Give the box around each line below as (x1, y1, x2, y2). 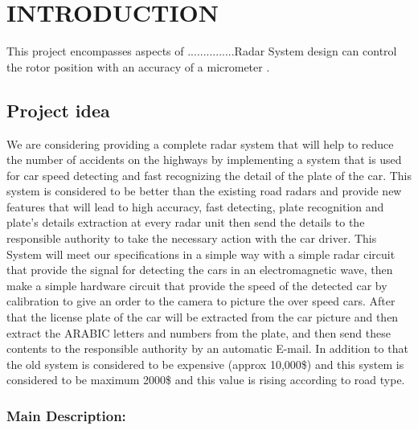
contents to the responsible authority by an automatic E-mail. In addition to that (6, 340, 408, 357)
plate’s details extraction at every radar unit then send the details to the (6, 214, 365, 231)
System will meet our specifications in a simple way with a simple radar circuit (6, 245, 395, 262)
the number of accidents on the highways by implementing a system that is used (6, 151, 402, 168)
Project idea (6, 97, 110, 122)
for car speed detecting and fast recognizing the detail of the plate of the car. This (6, 166, 412, 183)
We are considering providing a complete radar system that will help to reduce (6, 135, 394, 152)
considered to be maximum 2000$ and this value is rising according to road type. (6, 371, 405, 388)
